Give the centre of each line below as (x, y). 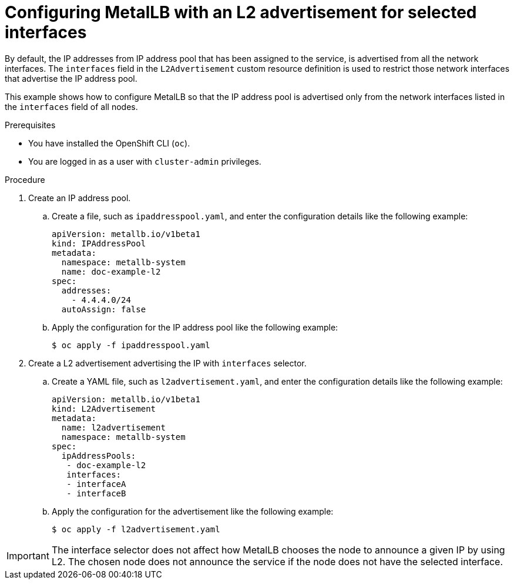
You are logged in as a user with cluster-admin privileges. (145, 161)
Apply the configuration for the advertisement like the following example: (193, 511)
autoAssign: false (104, 309)
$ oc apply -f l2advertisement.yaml (136, 529)
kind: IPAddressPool (99, 243)
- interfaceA (96, 484)
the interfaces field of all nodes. (71, 106)
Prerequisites (30, 125)
